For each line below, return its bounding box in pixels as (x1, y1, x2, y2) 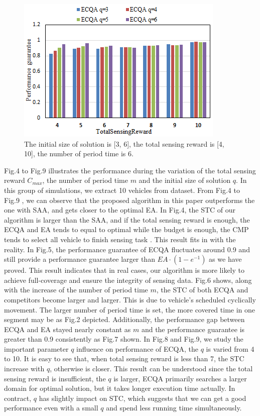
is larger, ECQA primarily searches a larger (113, 373, 247, 383)
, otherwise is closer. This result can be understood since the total (50, 363, 253, 374)
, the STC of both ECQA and (156, 284, 248, 295)
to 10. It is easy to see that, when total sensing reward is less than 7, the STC (4, 353, 244, 364)
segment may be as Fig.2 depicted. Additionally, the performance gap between (4, 314, 245, 325)
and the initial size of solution (139, 175, 231, 185)
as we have (209, 254, 242, 264)
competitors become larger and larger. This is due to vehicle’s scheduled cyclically (4, 294, 256, 304)
